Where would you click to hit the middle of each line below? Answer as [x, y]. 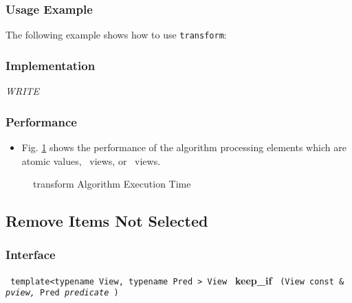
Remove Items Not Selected [107, 221]
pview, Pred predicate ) [62, 293]
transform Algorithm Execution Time [112, 184]
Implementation [51, 65]
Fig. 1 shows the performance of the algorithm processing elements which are [184, 147]
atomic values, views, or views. [91, 160]
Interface [31, 255]
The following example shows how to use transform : [116, 35]
